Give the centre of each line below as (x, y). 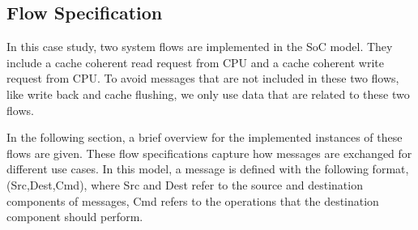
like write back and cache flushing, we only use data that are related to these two (208, 94)
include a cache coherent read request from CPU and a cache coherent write (195, 62)
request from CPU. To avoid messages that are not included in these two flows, (203, 78)
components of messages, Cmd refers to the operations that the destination (193, 200)
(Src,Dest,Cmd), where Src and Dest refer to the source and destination (185, 184)
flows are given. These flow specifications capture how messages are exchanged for (209, 153)
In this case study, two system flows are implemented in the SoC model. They (200, 47)
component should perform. (75, 217)
